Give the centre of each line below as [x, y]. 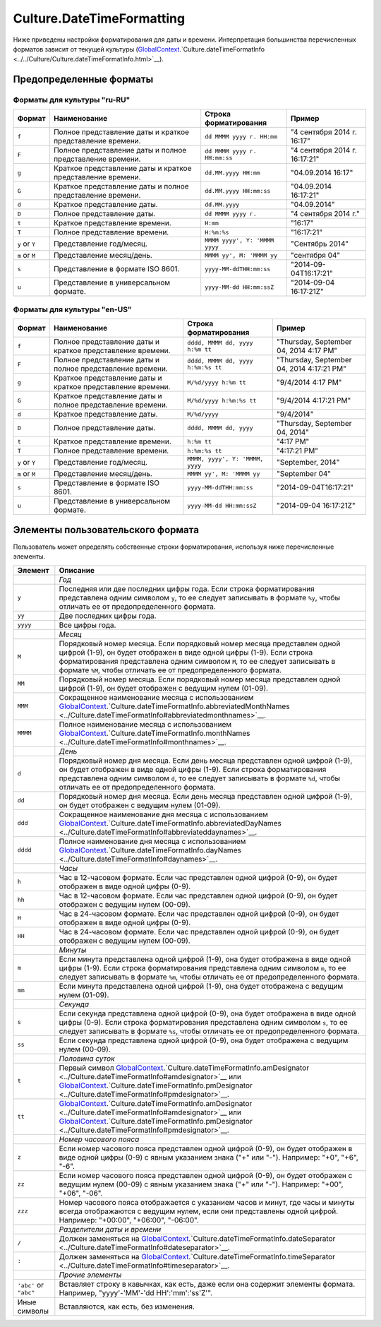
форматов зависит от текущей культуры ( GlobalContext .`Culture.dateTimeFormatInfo [139, 49]
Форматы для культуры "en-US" [72, 309]
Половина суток [87, 1058]
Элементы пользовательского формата [106, 530]
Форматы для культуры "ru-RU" [72, 100]
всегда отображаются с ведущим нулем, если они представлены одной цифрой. [199, 1211]
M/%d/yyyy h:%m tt [217, 382]
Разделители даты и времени [110, 1229]
